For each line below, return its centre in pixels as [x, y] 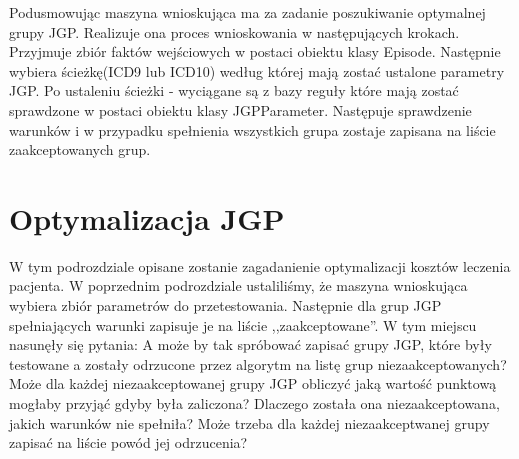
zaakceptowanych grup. [80, 149]
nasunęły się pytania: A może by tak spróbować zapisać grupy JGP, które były [250, 344]
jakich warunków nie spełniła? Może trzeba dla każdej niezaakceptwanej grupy [249, 422]
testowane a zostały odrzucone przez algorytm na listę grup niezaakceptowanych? [258, 363]
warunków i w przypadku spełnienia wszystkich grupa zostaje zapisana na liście [252, 129]
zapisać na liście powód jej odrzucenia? [128, 442]
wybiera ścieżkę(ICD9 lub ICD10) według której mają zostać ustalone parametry [257, 70]
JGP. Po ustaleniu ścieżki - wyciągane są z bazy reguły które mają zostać [234, 90]
